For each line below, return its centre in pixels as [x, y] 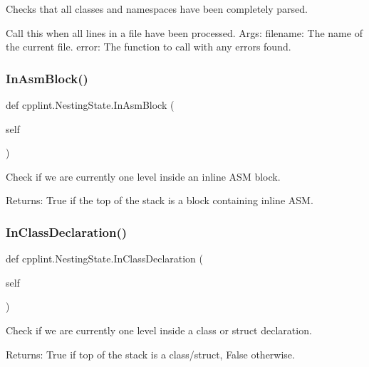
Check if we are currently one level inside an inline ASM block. [143, 176]
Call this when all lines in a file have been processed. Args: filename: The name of [184, 32]
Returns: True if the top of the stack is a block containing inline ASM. [160, 200]
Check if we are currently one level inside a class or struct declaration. [159, 330]
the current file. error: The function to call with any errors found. [149, 47]
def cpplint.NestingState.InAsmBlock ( [90, 105]
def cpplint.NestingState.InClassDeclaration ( [104, 259]
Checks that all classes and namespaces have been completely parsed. [157, 9]
